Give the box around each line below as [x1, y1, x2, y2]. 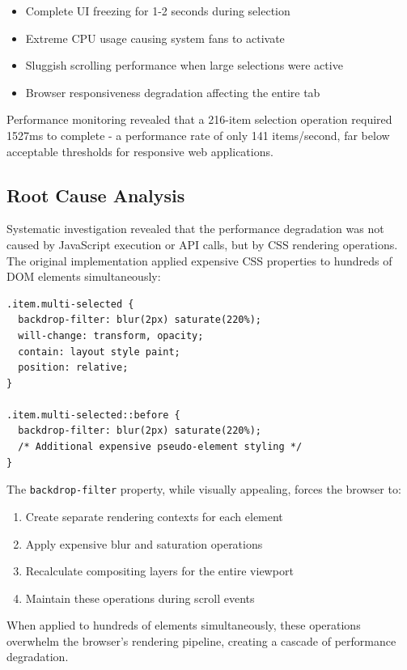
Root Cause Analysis [6, 182, 185, 207]
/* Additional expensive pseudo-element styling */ [18, 441, 303, 453]
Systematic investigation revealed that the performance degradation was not [6, 220, 384, 237]
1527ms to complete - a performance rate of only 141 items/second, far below [6, 126, 390, 143]
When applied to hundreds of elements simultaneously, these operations [6, 617, 361, 634]
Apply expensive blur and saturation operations [25, 535, 263, 552]
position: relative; [18, 362, 129, 374]
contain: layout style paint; [18, 346, 180, 358]
